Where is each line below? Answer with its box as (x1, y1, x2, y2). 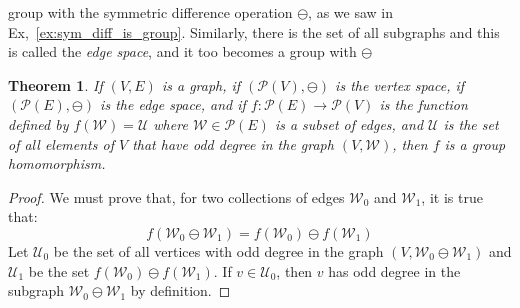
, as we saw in (308, 2, 393, 22)
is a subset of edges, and (274, 113, 424, 134)
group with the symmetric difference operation (8, 2, 293, 22)
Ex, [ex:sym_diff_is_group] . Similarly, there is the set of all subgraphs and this (8, 21, 500, 42)
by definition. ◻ (130, 280, 231, 301)
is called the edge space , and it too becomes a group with (8, 41, 357, 62)
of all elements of (8, 133, 114, 154)
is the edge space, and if (100, 94, 246, 115)
